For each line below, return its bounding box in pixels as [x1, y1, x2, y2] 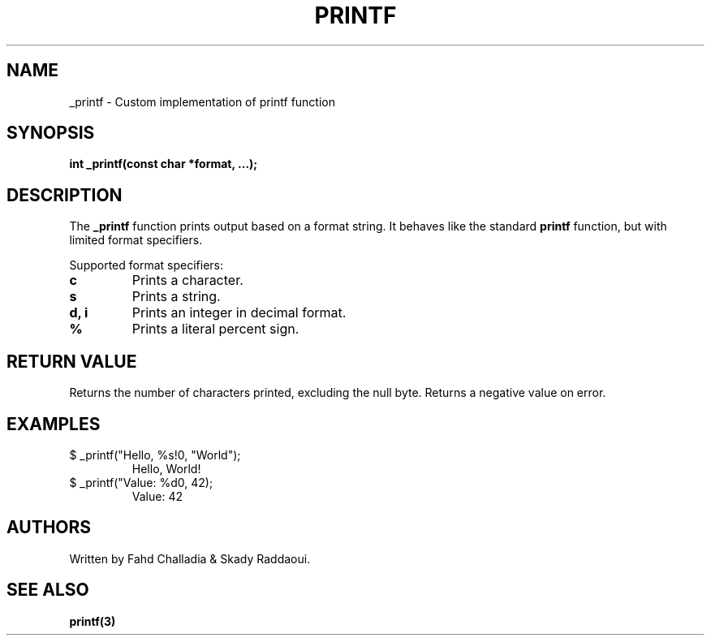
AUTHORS [6, 517, 92, 538]
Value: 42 [131, 489, 183, 503]
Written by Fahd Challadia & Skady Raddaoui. [69, 551, 311, 566]
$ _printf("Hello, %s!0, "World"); [69, 447, 241, 462]
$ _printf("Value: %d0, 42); [69, 475, 213, 489]
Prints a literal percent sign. [131, 321, 299, 338]
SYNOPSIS [6, 123, 95, 144]
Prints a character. [131, 272, 243, 289]
